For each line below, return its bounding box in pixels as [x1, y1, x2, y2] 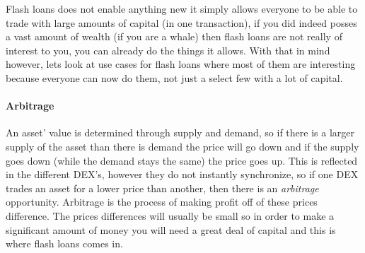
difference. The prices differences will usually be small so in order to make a [6, 208, 335, 223]
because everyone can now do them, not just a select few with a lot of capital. [6, 70, 343, 85]
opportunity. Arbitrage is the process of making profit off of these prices [6, 194, 318, 209]
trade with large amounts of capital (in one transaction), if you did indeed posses [6, 15, 357, 30]
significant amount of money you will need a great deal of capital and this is [6, 222, 336, 237]
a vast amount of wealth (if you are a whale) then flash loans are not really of [6, 29, 342, 44]
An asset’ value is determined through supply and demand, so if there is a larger [6, 125, 354, 140]
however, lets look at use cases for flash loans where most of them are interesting [6, 57, 356, 71]
